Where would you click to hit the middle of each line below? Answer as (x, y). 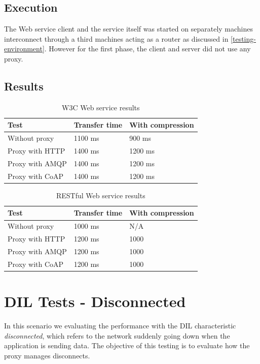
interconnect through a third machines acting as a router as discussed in (116, 38)
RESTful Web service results (101, 195)
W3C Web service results (101, 107)
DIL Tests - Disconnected (95, 301)
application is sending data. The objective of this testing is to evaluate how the (127, 345)
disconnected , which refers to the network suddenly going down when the (117, 335)
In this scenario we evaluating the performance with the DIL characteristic (120, 326)
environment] (24, 49)
